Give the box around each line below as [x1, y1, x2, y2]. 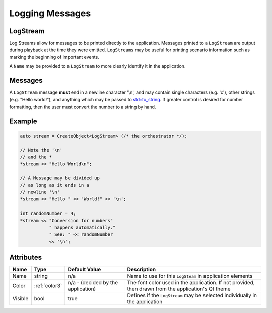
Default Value [67, 266, 101, 273]
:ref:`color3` [34, 282, 62, 289]
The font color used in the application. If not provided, [127, 279, 255, 286]
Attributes [9, 253, 42, 262]
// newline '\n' [20, 189, 60, 195]
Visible [12, 295, 29, 302]
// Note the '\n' [20, 147, 63, 153]
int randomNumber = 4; [20, 211, 76, 216]
